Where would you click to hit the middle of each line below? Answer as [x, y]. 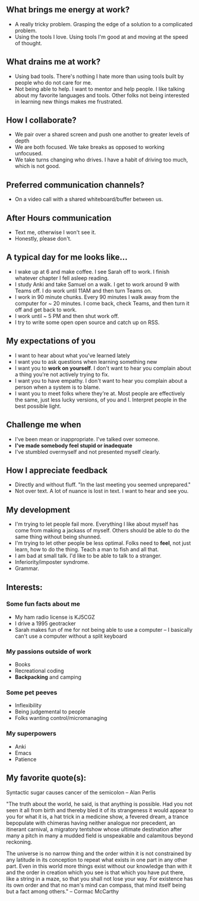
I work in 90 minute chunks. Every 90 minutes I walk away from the [97, 297]
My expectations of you [51, 341]
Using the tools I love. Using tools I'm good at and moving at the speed [101, 37]
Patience [26, 759]
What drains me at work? [53, 62]
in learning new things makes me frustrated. [69, 101]
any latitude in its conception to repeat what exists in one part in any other [97, 859]
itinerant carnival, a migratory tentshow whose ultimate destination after [94, 829]
